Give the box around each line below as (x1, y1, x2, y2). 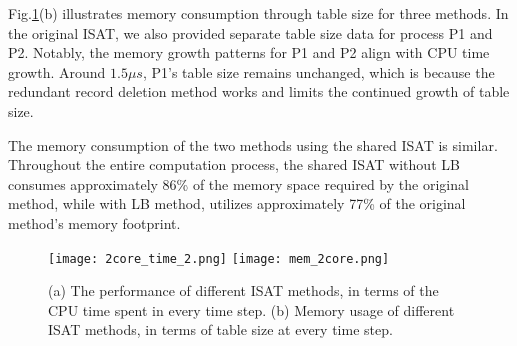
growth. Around (8, 61, 106, 82)
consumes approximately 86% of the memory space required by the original (8, 173, 469, 194)
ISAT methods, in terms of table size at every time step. (48, 319, 393, 340)
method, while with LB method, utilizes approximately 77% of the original (8, 193, 466, 214)
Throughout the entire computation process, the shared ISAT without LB (8, 154, 460, 175)
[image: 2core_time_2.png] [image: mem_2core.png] (48, 251, 390, 266)
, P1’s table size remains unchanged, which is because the (142, 61, 495, 82)
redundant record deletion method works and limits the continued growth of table (8, 81, 510, 102)
